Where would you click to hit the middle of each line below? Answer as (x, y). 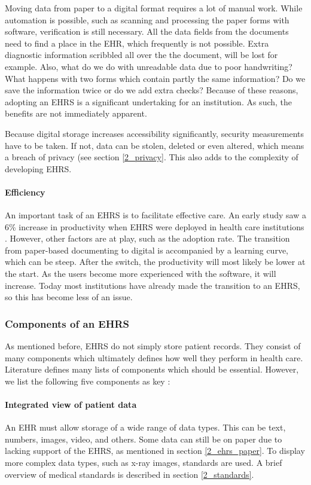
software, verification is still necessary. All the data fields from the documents (147, 31)
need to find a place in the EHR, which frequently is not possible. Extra (137, 43)
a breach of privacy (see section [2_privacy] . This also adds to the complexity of (152, 157)
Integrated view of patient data (71, 405)
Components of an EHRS (67, 323)
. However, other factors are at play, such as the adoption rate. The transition (147, 238)
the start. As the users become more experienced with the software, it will (141, 274)
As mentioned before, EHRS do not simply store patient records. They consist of (153, 346)
